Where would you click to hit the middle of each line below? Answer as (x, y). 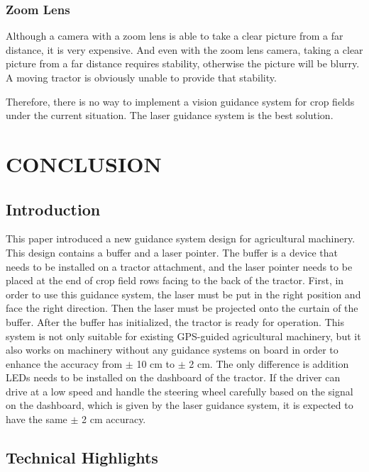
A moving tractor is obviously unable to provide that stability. (141, 77)
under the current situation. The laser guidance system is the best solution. (170, 115)
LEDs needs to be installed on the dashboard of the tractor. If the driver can (173, 377)
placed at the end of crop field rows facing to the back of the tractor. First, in (175, 280)
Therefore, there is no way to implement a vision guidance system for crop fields (180, 101)
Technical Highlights (82, 457)
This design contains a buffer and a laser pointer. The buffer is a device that (172, 252)
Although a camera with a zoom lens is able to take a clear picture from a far (175, 36)
